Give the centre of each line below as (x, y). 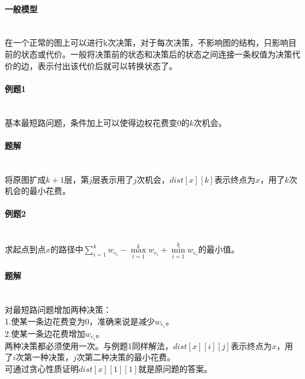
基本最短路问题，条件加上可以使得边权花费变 (91, 122)
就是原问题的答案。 (175, 368)
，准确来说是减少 (122, 321)
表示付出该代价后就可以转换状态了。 (107, 65)
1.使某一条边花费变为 (45, 321)
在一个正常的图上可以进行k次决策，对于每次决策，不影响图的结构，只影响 (147, 42)
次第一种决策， (44, 357)
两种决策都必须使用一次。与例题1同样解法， (89, 345)
